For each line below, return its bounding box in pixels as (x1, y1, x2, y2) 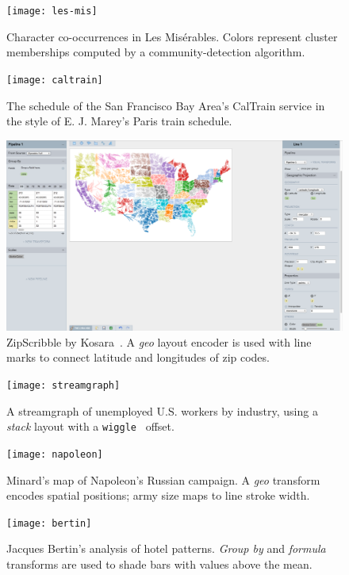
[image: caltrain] (6, 74, 103, 86)
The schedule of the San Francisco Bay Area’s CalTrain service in (6, 97, 325, 113)
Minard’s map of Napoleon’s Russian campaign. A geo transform (6, 471, 320, 488)
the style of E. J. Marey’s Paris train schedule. (6, 113, 232, 129)
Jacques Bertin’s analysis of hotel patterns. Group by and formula (6, 540, 326, 557)
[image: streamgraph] (6, 380, 121, 392)
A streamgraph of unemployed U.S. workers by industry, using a (6, 402, 318, 419)
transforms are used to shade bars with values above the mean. (6, 556, 313, 573)
